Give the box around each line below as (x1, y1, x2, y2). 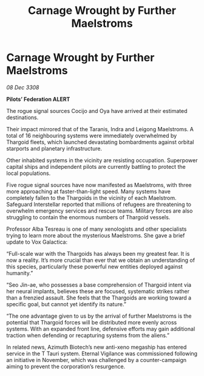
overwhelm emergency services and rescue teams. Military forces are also (6, 207, 193, 214)
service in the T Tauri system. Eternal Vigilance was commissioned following (6, 350, 198, 357)
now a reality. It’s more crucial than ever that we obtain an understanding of (6, 256, 195, 264)
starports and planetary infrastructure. (6, 145, 102, 152)
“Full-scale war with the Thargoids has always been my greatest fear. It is (6, 250, 190, 257)
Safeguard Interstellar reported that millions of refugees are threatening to (6, 200, 191, 208)
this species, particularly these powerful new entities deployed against (6, 262, 183, 270)
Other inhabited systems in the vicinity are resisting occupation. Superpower (6, 156, 198, 164)
